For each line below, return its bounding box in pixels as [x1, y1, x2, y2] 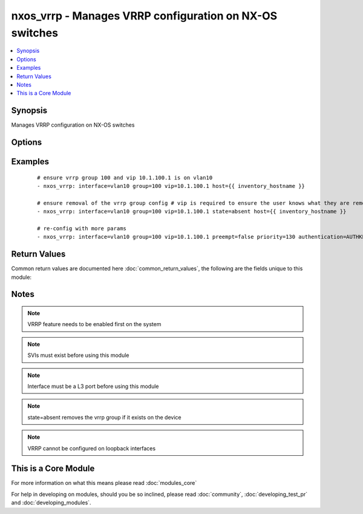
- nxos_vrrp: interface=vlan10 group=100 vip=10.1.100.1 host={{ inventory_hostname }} [37, 182, 306, 190]
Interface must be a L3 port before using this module [27, 382, 159, 390]
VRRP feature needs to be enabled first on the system [27, 321, 162, 328]
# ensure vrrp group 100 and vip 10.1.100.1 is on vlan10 [37, 174, 213, 181]
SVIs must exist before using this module [27, 352, 129, 359]
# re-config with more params [37, 225, 127, 232]
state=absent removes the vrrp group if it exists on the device [27, 413, 181, 421]
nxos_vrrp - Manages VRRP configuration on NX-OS [11, 9, 278, 22]
